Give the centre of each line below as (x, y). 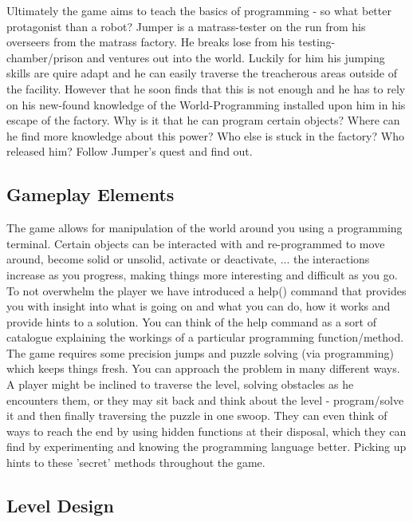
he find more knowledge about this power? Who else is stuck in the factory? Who (205, 135)
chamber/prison (45, 57)
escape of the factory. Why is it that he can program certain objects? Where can (203, 120)
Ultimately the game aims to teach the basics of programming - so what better (199, 10)
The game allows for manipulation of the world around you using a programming (205, 228)
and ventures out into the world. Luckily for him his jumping (236, 57)
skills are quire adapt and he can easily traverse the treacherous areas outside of (202, 73)
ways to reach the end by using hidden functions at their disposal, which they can (206, 431)
